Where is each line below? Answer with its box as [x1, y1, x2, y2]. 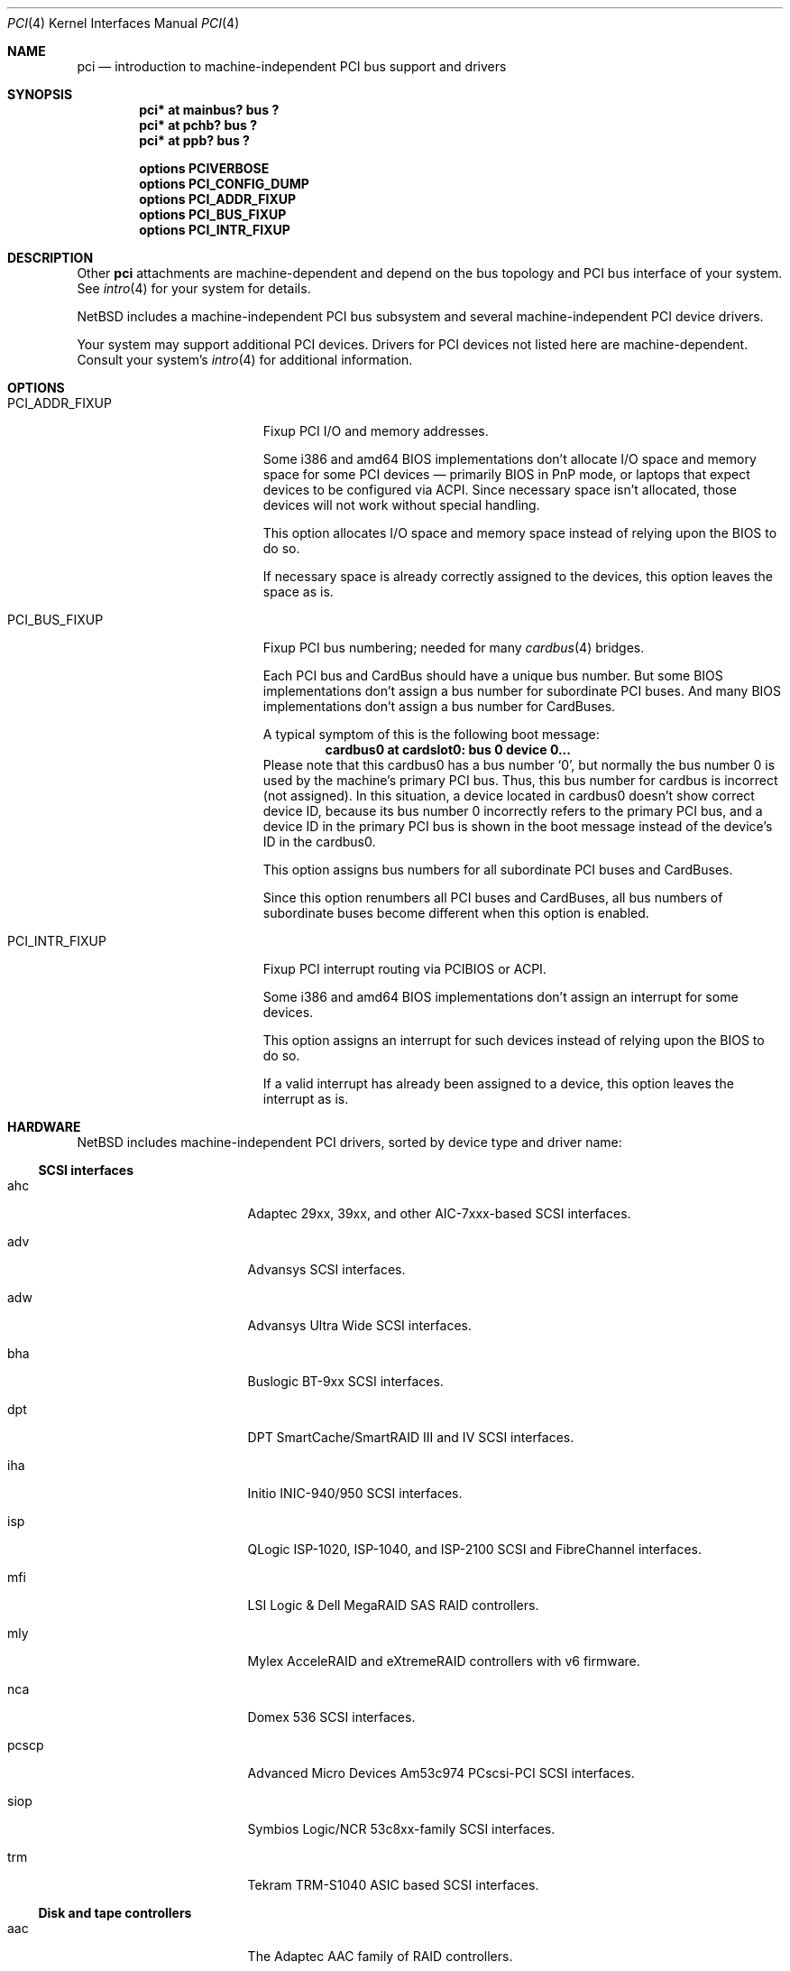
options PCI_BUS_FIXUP [139, 207, 287, 222]
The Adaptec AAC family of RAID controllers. [247, 1948, 513, 1964]
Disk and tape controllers [38, 1905, 192, 1920]
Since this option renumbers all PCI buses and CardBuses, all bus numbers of [262, 890, 723, 905]
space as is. [262, 584, 334, 599]
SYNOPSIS [7, 87, 73, 102]
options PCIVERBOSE [139, 161, 270, 176]
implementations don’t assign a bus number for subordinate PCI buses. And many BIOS [262, 683, 781, 699]
